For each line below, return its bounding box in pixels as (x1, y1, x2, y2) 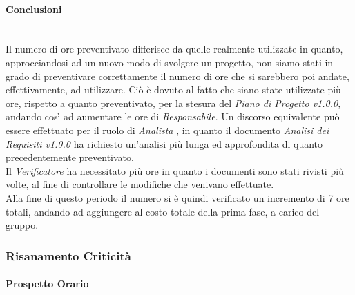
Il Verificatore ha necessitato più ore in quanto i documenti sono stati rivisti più (6, 163, 344, 178)
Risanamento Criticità (6, 247, 131, 264)
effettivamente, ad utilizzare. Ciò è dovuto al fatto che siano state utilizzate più (6, 82, 341, 97)
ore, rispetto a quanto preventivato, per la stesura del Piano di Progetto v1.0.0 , (6, 95, 341, 110)
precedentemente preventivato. (6, 150, 134, 164)
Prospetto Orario (6, 276, 89, 291)
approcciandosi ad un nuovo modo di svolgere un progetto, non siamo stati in (6, 55, 334, 69)
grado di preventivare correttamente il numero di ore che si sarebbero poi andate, (6, 68, 349, 83)
